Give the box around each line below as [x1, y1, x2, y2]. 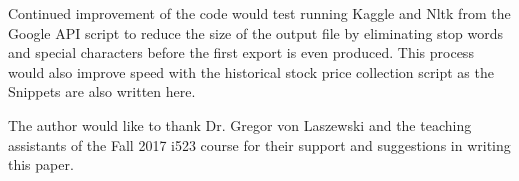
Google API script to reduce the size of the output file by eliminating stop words [8, 22, 503, 43]
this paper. [8, 154, 74, 175]
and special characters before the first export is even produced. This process [8, 42, 474, 63]
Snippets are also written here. [8, 81, 196, 102]
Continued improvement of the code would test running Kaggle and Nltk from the [8, 3, 511, 23]
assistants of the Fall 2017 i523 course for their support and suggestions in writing [8, 134, 511, 155]
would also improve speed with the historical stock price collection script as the [8, 61, 494, 82]
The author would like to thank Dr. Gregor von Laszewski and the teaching [8, 114, 472, 135]
